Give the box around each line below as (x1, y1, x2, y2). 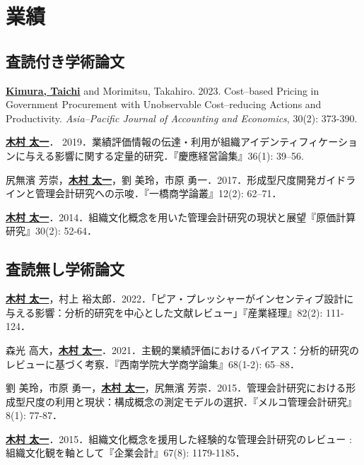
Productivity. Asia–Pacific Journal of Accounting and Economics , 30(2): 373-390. (6, 110, 358, 125)
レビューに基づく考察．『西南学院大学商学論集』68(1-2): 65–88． (6, 356, 300, 371)
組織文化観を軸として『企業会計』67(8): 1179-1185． (6, 445, 245, 460)
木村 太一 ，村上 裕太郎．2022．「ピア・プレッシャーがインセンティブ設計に (6, 291, 354, 306)
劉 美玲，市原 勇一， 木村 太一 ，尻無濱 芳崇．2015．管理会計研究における (6, 380, 346, 395)
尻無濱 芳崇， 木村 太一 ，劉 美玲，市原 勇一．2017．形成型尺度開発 (6, 172, 317, 187)
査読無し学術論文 (6, 258, 124, 280)
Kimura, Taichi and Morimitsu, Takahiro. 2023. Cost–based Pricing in (6, 83, 319, 98)
